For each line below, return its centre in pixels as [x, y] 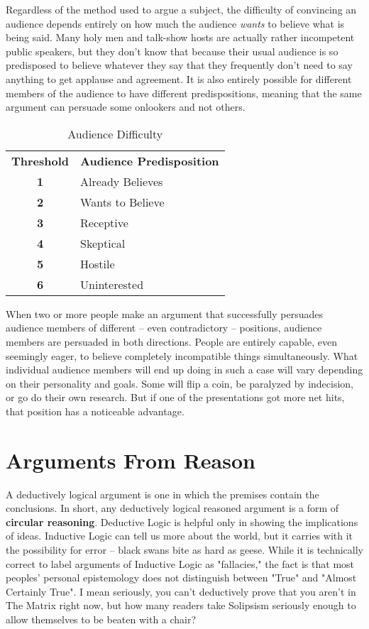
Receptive [104, 222]
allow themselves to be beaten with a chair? [101, 619]
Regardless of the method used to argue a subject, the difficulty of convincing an [181, 9]
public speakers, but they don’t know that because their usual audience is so [172, 51]
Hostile [98, 263]
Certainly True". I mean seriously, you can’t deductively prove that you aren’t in [181, 591]
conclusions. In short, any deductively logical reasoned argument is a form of [172, 508]
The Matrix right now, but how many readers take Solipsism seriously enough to [181, 605]
